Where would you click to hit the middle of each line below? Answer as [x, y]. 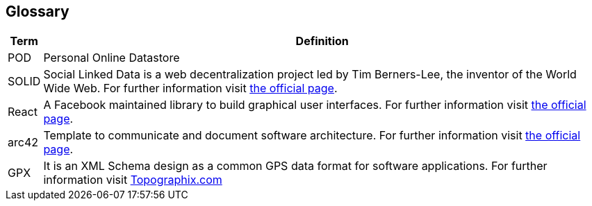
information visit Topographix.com [133, 180]
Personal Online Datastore [112, 58]
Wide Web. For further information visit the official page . [190, 88]
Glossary [38, 11]
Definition [322, 41]
